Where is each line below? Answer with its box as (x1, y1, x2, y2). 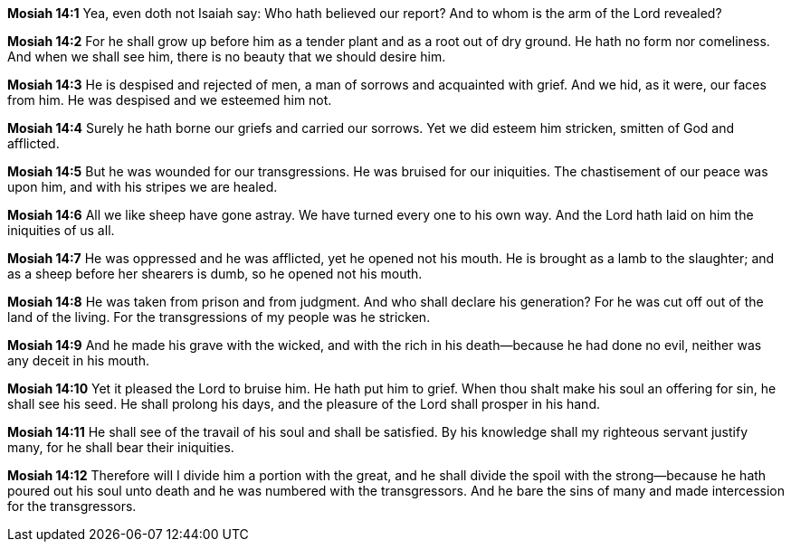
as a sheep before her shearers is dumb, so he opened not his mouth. (7, 266, 423, 281)
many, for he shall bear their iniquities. (7, 440, 234, 455)
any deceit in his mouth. (7, 353, 149, 368)
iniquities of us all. (7, 222, 115, 238)
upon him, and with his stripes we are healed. (7, 179, 278, 194)
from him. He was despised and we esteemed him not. (7, 92, 332, 108)
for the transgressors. (7, 498, 137, 514)
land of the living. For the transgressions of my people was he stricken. (7, 309, 431, 325)
